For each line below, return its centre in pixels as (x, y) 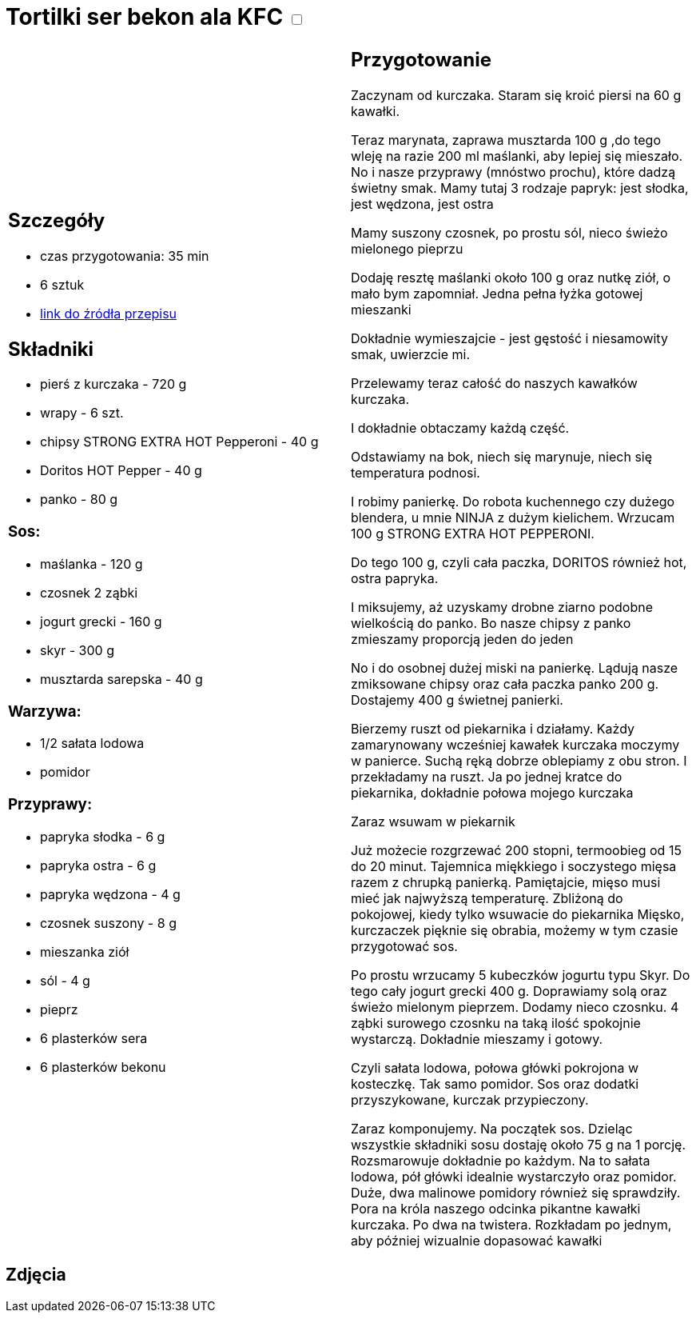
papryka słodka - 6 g (103, 836)
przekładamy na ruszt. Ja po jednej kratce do (487, 776)
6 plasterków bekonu (103, 1067)
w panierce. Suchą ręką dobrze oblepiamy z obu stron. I (519, 760)
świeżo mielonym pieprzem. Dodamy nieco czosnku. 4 (515, 1007)
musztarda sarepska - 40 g (121, 679)
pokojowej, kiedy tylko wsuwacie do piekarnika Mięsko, (518, 914)
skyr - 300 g (77, 650)
